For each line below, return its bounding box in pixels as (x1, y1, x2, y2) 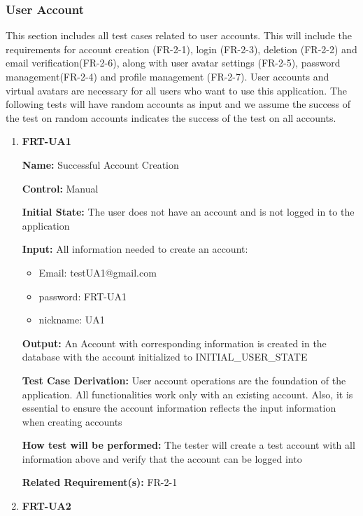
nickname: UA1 (38, 312, 105, 327)
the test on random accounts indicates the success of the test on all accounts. (6, 110, 336, 125)
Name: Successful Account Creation (22, 157, 179, 172)
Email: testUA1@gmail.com (38, 265, 157, 279)
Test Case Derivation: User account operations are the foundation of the (22, 372, 346, 387)
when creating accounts (22, 414, 122, 428)
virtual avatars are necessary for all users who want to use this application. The (6, 83, 348, 97)
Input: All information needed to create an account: (22, 242, 248, 256)
